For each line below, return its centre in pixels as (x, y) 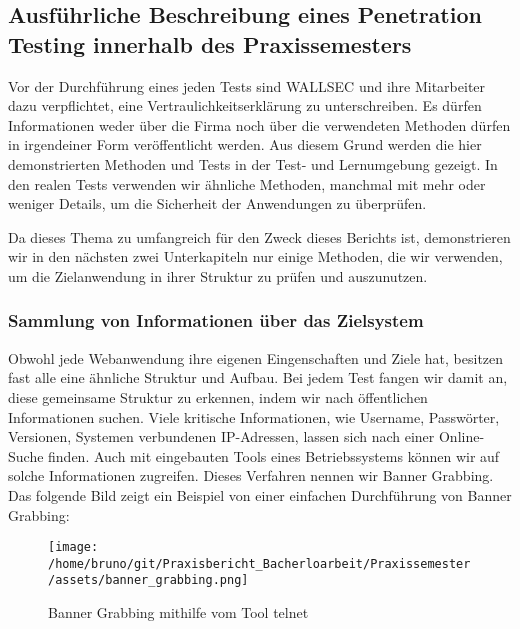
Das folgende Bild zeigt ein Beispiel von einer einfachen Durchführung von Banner (260, 494)
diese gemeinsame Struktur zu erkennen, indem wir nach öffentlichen (218, 396)
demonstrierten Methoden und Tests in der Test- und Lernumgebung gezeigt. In (253, 163)
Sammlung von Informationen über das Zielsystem (216, 320)
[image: (73, 547)
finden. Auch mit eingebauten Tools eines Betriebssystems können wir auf (274, 455)
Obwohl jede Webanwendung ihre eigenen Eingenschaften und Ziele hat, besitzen (256, 357)
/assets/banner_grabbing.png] (148, 580)
